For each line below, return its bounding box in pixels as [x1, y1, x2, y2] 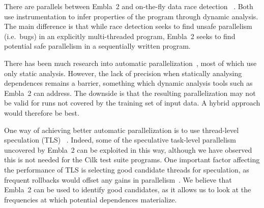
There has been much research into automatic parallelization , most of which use [4, 57, 257, 68]
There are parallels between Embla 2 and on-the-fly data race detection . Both [4, 1, 253, 11]
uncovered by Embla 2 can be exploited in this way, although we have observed [4, 144, 252, 155]
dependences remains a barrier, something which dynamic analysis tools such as [4, 78, 253, 88]
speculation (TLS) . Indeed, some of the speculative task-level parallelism [4, 134, 236, 145]
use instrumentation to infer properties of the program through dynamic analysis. [4, 11, 258, 21]
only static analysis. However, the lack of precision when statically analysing [4, 67, 242, 78]
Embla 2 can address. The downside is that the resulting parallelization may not [4, 87, 256, 98]
